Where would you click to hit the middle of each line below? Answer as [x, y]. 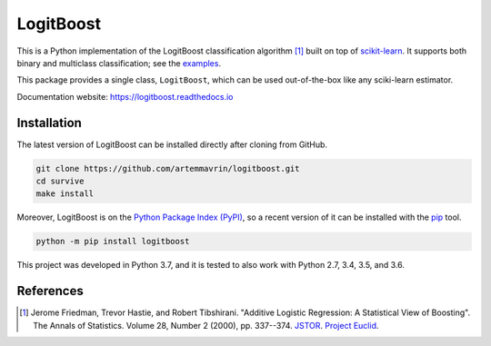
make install [65, 194]
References [50, 291]
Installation [49, 123]
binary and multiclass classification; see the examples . [119, 63]
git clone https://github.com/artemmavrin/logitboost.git [168, 168]
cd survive [60, 181]
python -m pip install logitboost [113, 242]
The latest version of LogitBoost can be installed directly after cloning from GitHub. [172, 144]
